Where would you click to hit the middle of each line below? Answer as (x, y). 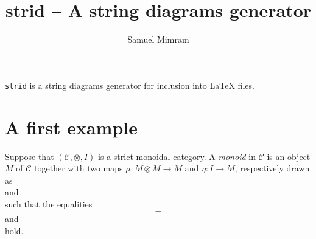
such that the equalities (49, 203)
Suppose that (30, 156)
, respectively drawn (272, 168)
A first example (71, 127)
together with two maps (79, 168)
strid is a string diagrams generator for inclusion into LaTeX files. (130, 85)
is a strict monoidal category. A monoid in (177, 156)
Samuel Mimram (158, 39)
